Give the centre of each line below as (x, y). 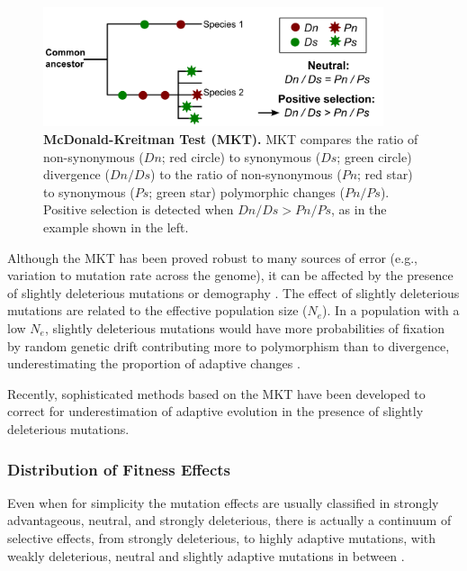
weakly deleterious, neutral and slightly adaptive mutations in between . (206, 555)
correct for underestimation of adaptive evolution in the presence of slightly (216, 411)
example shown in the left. (116, 227)
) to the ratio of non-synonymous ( (246, 174)
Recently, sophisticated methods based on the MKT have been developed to (216, 393)
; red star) (385, 174)
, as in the (359, 209)
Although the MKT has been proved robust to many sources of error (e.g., (212, 257)
